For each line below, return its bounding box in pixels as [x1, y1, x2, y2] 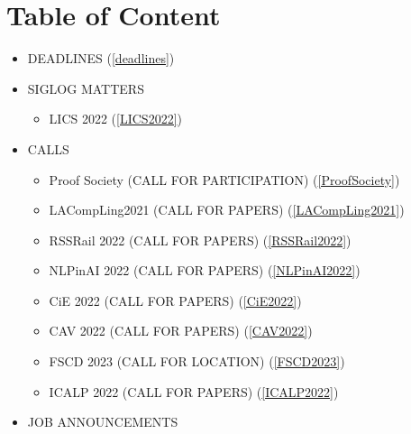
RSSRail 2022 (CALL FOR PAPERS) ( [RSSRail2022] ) [49, 230, 352, 249]
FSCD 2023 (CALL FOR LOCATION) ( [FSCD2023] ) [49, 352, 345, 371]
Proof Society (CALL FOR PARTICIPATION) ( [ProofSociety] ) [49, 170, 400, 189]
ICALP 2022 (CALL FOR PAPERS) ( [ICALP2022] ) [49, 382, 339, 401]
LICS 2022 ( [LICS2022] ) [49, 109, 182, 128]
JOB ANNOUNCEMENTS [27, 412, 178, 431]
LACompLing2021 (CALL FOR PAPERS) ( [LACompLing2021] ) [49, 200, 405, 219]
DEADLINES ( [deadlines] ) [27, 49, 175, 68]
